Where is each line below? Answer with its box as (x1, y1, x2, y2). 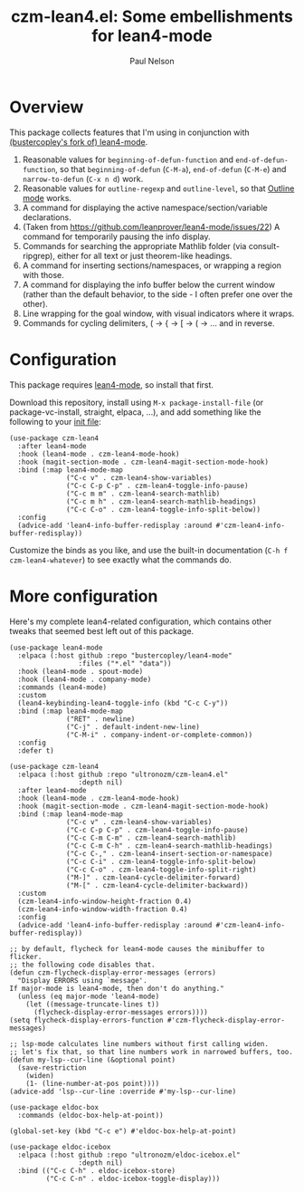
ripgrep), (22, 250, 56, 261)
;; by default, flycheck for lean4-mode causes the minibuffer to (9, 944, 265, 953)
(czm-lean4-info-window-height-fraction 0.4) (17, 897, 193, 906)
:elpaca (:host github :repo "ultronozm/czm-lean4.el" (17, 770, 229, 779)
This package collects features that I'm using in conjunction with (9, 127, 250, 138)
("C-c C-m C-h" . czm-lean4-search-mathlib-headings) (66, 841, 273, 851)
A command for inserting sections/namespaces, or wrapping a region (22, 260, 282, 271)
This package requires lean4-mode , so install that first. (9, 379, 214, 390)
